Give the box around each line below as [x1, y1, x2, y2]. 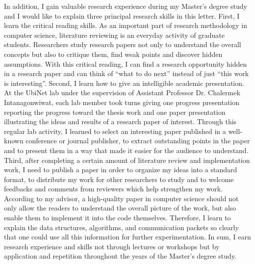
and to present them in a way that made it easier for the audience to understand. [4, 145, 249, 155]
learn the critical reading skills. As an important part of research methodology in [4, 20, 248, 30]
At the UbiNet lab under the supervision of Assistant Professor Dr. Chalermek [4, 87, 240, 98]
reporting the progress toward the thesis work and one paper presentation [4, 106, 226, 117]
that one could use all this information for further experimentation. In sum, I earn [4, 232, 251, 242]
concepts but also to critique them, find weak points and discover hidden [4, 49, 223, 59]
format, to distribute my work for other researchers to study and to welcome [4, 174, 234, 184]
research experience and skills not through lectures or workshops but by [4, 241, 220, 251]
